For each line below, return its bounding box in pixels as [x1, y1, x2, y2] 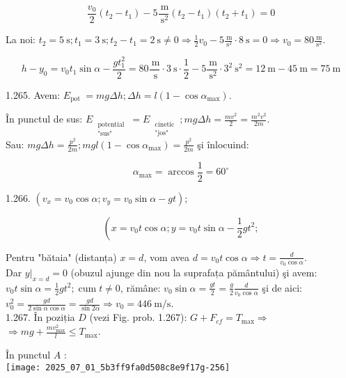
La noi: [6, 32, 36, 47]
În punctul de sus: [6, 111, 83, 126]
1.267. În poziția [6, 310, 75, 324]
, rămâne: [120, 280, 161, 294]
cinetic [155, 120, 175, 128]
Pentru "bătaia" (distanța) [6, 249, 117, 264]
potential [97, 120, 125, 128]
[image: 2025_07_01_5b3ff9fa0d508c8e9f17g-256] [6, 362, 230, 372]
